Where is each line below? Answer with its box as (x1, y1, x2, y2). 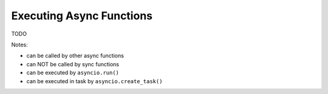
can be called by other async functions (26, 52, 125, 60)
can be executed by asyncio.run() (26, 69, 120, 77)
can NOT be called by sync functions (26, 60, 120, 67)
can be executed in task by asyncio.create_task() (26, 77, 163, 84)
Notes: (11, 41, 28, 48)
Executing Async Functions (11, 9, 153, 22)
